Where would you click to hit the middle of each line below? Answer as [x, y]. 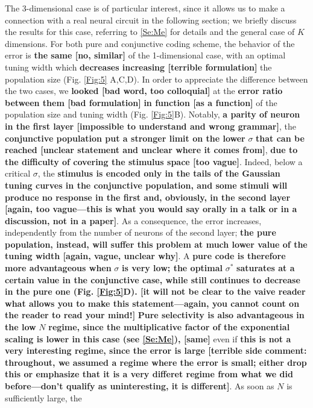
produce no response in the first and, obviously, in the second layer [148, 197]
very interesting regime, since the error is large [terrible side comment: [156, 350]
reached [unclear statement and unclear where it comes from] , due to [151, 150]
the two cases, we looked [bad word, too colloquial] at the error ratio [144, 91]
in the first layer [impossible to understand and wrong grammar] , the [150, 126]
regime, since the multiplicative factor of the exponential [169, 327]
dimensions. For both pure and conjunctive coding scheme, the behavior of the [150, 43]
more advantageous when [58, 268]
